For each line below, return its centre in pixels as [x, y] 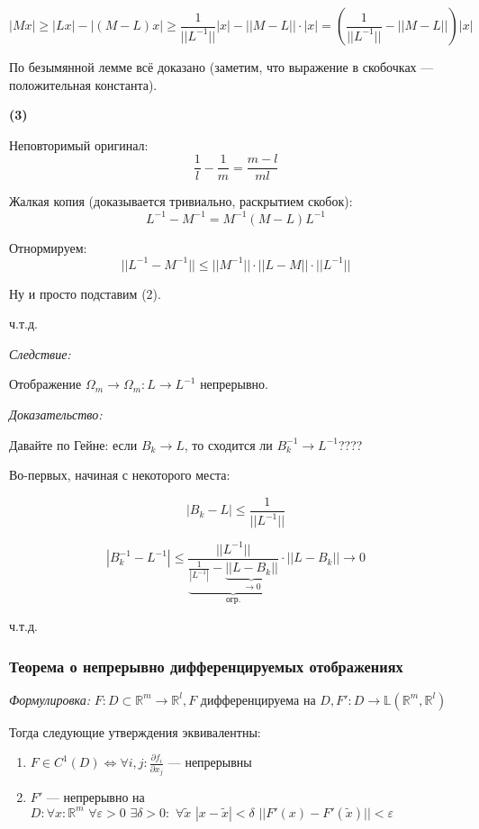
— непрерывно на [95, 797]
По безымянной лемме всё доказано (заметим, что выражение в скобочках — [221, 67]
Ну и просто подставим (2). [85, 293]
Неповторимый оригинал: [79, 144]
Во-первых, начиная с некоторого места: [120, 475]
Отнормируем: [48, 247]
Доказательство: [56, 414]
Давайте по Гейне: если [73, 444]
